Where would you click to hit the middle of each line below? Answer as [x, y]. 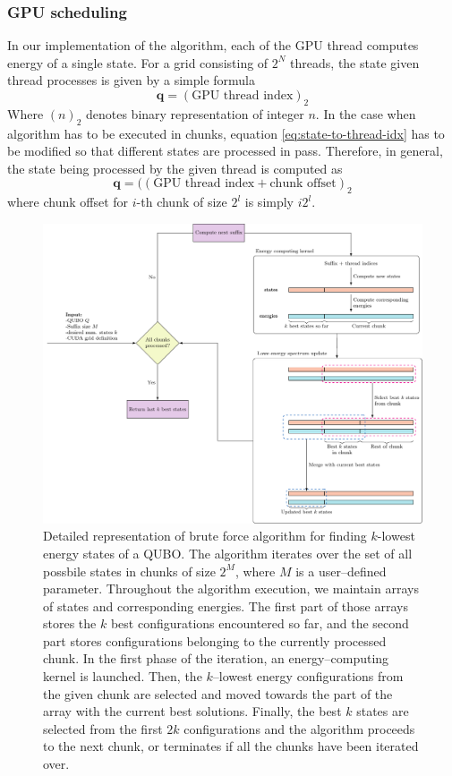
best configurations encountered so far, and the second [260, 623]
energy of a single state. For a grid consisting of [138, 62]
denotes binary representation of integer [195, 113]
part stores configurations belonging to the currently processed [215, 640]
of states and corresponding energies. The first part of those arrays [226, 605]
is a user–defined [341, 571]
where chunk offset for [68, 202]
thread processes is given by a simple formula [131, 80]
